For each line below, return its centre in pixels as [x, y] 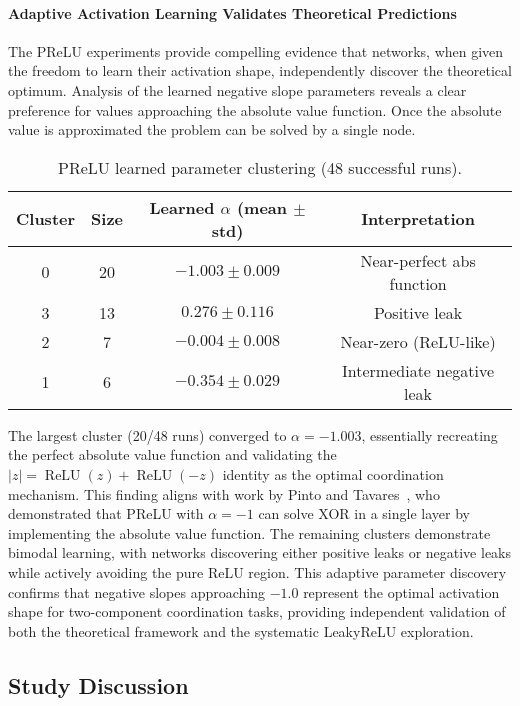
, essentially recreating [429, 434]
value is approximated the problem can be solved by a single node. [212, 129]
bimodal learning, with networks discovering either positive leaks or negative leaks [260, 552]
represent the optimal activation [401, 591]
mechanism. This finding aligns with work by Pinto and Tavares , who [224, 493]
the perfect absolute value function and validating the [172, 454]
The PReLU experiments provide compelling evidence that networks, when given [256, 50]
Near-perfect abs [418, 260]
